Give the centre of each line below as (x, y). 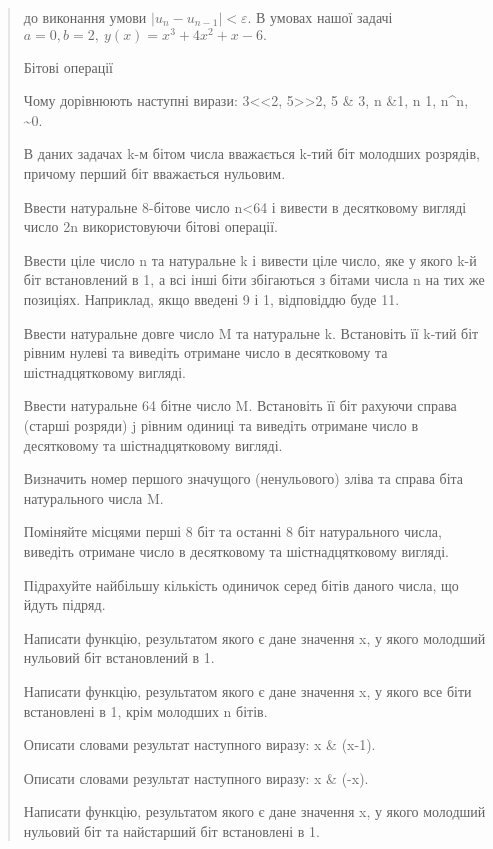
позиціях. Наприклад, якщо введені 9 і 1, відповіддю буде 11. (211, 299)
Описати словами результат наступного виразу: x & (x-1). (199, 744)
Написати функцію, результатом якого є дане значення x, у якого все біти (247, 690)
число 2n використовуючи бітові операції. (150, 226)
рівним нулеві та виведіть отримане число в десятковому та (205, 352)
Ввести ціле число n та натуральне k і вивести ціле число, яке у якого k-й (250, 259)
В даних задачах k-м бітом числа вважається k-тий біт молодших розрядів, (251, 153)
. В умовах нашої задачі (320, 17)
